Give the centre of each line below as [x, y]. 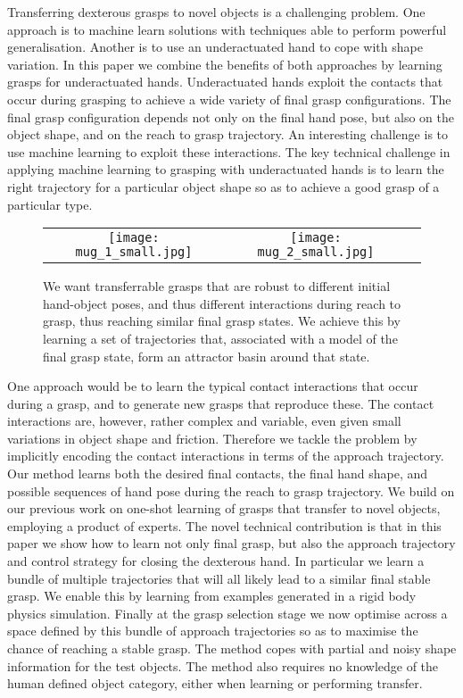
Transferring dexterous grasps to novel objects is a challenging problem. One [216, 12]
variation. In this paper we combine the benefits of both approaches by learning [225, 64]
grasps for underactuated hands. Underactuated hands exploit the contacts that [225, 82]
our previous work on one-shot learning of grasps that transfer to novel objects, [224, 508]
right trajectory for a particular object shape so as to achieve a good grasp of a [223, 186]
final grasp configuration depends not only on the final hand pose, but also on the [231, 116]
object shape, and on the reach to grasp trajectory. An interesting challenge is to [228, 134]
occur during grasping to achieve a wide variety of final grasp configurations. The [229, 99]
